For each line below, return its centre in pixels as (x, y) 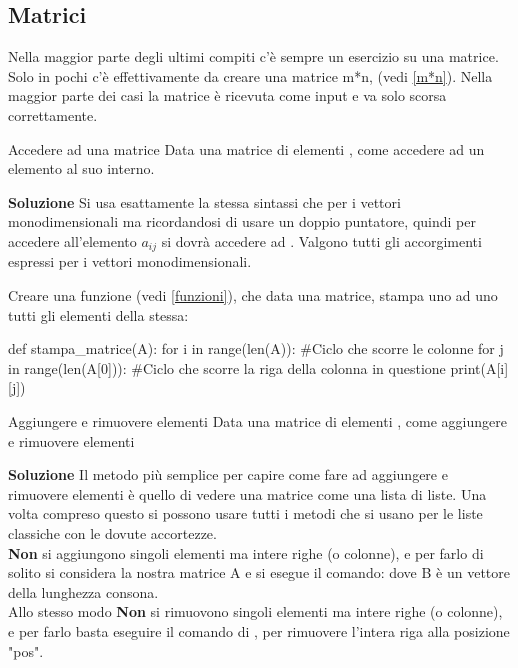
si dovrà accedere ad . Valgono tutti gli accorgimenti (321, 240)
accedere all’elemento (72, 240)
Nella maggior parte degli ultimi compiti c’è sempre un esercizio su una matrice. (253, 56)
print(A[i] (479, 367)
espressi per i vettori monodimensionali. (130, 261)
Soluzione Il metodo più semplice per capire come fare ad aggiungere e (228, 474)
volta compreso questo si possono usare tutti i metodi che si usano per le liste (245, 513)
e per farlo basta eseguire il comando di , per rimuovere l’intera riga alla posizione (259, 630)
